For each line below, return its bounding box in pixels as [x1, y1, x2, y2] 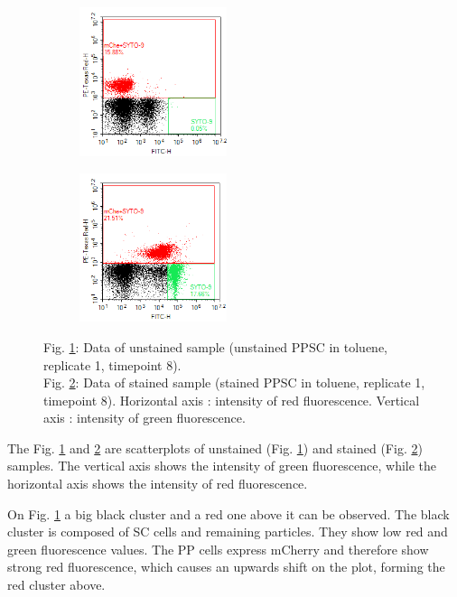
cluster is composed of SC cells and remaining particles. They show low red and [7, 522, 448, 541]
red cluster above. [7, 575, 106, 594]
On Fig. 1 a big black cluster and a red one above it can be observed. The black [7, 504, 450, 523]
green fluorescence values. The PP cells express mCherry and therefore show [7, 539, 429, 558]
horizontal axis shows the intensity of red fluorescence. [7, 474, 308, 493]
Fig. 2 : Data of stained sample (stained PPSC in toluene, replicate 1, [43, 373, 425, 392]
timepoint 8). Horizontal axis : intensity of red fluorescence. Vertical [43, 390, 420, 409]
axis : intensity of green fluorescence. [43, 408, 246, 427]
